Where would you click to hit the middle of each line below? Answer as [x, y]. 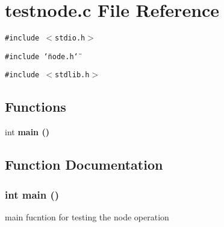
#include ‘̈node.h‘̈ [42, 56]
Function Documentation [84, 165]
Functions [36, 107]
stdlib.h [72, 75]
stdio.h [70, 38]
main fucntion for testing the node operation [87, 216]
